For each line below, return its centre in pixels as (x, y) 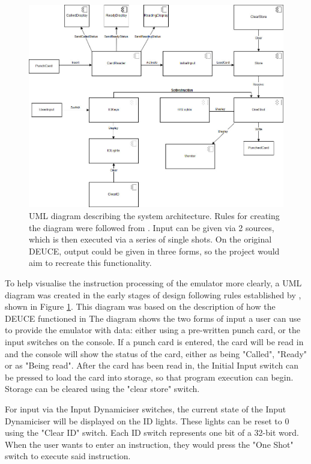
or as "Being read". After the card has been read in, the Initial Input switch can (152, 365)
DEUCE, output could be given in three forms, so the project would (154, 251)
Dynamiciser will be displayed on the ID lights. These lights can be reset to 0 (147, 420)
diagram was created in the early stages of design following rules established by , (153, 294)
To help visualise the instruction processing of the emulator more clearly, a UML (153, 283)
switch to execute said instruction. (68, 456)
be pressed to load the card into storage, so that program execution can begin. (149, 377)
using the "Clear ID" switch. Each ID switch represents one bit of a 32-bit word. (152, 432)
